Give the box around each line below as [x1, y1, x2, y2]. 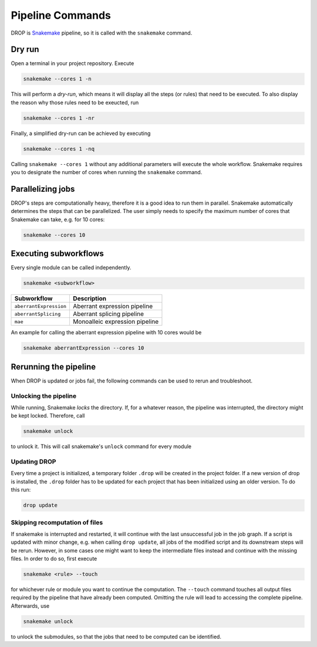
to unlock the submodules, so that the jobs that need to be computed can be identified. [11, 633, 221, 640]
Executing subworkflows [11, 249, 104, 259]
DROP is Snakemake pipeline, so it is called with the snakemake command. [11, 29, 193, 36]
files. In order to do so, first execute [11, 555, 97, 563]
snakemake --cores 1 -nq [23, 145, 95, 152]
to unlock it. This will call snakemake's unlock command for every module [11, 443, 192, 450]
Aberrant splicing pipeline [73, 310, 144, 318]
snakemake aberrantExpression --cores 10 [23, 345, 144, 351]
